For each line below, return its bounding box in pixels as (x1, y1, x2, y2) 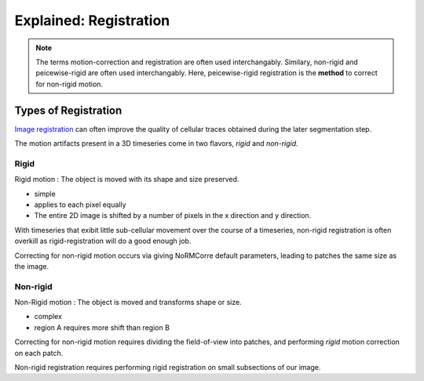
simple (34, 189, 57, 198)
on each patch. (14, 348, 64, 357)
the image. (14, 261, 49, 270)
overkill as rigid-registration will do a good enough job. (14, 236, 192, 246)
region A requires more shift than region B (34, 322, 170, 332)
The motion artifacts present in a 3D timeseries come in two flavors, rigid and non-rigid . (14, 139, 298, 148)
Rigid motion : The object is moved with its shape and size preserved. (14, 175, 239, 184)
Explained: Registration (14, 12, 170, 29)
